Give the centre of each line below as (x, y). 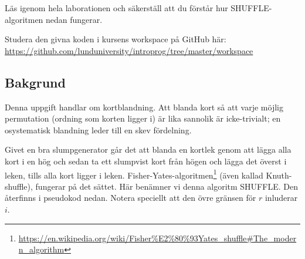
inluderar (281, 198)
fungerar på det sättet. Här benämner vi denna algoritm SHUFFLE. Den (167, 186)
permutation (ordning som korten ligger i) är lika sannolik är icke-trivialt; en (143, 118)
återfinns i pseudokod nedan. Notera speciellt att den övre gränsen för (131, 198)
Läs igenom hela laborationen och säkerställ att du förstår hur (116, 8)
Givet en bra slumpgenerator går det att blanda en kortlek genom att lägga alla (148, 149)
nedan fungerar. (74, 19)
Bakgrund (35, 82)
